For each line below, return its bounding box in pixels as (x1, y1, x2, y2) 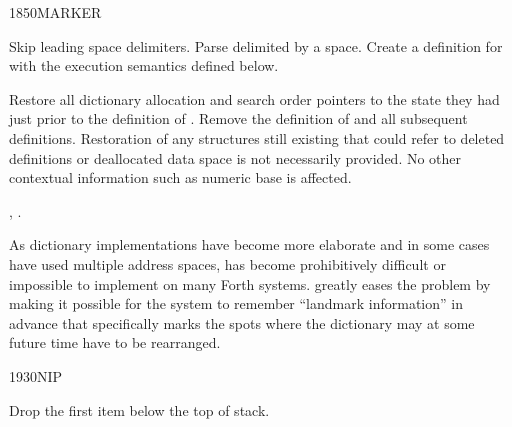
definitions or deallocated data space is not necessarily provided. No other (9, 147, 462, 168)
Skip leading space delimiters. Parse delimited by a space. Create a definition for (9, 35, 503, 56)
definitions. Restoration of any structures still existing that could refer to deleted (9, 127, 505, 148)
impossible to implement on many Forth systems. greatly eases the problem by (9, 273, 491, 294)
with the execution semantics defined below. (9, 55, 279, 76)
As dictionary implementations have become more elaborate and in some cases (9, 234, 490, 255)
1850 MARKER (9, 2, 102, 22)
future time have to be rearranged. (9, 332, 221, 353)
